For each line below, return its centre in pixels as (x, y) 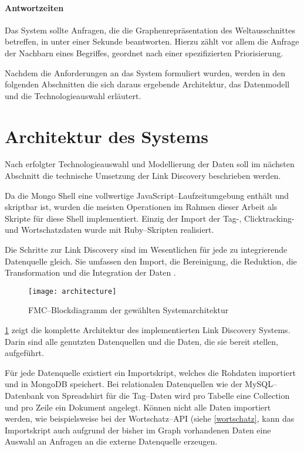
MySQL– (261, 384)
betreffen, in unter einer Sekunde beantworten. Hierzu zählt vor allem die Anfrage (152, 41)
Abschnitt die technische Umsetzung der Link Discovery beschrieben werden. (143, 176)
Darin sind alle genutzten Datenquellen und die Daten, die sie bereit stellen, (142, 341)
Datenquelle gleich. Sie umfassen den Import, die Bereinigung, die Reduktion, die (151, 261)
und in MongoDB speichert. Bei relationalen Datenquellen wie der (124, 384)
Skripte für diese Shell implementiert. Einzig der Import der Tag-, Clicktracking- (150, 218)
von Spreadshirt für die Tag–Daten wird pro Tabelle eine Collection (168, 396)
